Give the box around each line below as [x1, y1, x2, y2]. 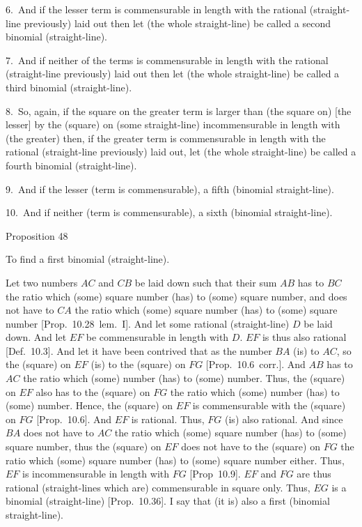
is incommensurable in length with [22, 466, 170, 481]
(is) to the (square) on [90, 357, 186, 372]
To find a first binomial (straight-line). [6, 252, 170, 266]
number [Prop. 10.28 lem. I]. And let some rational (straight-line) [6, 316, 290, 330]
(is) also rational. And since [225, 411, 343, 426]
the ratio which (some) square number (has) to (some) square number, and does [6, 289, 347, 303]
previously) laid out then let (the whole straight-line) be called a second [24, 15, 331, 30]
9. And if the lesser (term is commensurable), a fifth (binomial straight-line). [6, 181, 334, 196]
